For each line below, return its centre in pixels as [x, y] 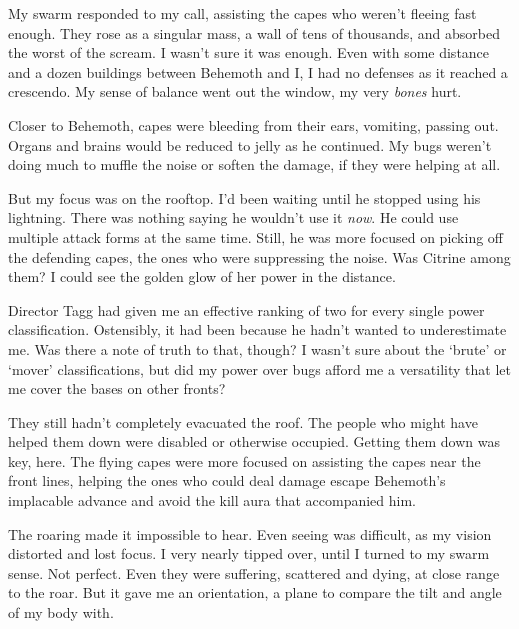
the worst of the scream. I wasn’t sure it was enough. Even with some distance [249, 52]
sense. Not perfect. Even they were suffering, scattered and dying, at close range [254, 572]
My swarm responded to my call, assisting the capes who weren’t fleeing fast [242, 13]
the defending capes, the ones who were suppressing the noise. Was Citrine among [259, 256]
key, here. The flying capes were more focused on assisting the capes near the [244, 460]
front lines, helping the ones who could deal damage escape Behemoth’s [227, 480]
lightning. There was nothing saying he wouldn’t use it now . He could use [233, 217]
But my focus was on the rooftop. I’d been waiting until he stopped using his [244, 197]
